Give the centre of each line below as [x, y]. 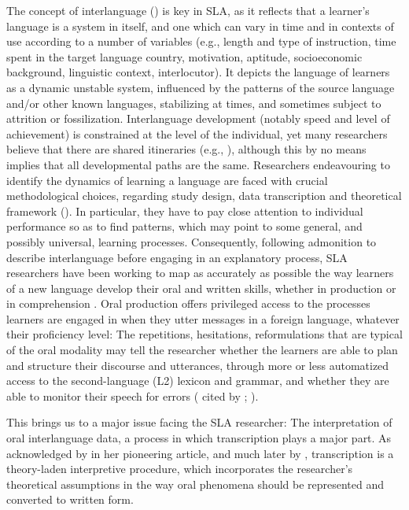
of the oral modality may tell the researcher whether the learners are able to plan [202, 350]
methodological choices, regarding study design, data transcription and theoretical [204, 196]
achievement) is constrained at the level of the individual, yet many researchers [197, 133]
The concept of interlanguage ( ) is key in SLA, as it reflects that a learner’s [188, 10]
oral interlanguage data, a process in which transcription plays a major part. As [199, 438]
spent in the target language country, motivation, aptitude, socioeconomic [184, 56]
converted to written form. [70, 499]
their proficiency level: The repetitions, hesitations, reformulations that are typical [204, 334]
